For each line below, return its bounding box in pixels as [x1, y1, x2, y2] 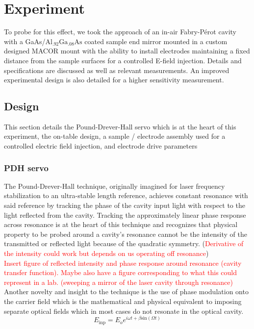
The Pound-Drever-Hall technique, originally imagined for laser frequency [4, 180, 225, 191]
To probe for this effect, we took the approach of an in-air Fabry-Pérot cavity [4, 26, 236, 37]
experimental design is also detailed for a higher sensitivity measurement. [4, 75, 224, 85]
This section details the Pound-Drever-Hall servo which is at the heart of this [4, 121, 236, 131]
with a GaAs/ [4, 36, 46, 46]
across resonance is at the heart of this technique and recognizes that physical [4, 219, 238, 229]
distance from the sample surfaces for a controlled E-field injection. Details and [4, 55, 242, 65]
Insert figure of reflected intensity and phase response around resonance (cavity [4, 257, 242, 268]
